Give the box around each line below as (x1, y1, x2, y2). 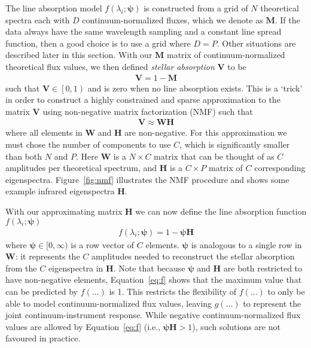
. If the (275, 13, 300, 26)
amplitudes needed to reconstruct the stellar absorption (91, 250, 295, 262)
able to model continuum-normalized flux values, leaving (5, 297, 212, 309)
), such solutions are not (192, 320, 280, 332)
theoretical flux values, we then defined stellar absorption (5, 60, 215, 72)
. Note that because (113, 261, 185, 274)
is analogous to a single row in (191, 238, 302, 251)
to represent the (243, 297, 301, 309)
